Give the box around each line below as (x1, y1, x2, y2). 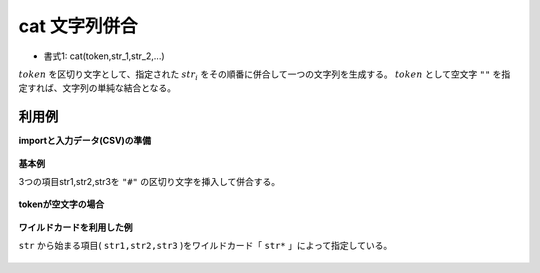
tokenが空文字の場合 (18, 198, 105, 210)
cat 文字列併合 (18, 15, 138, 37)
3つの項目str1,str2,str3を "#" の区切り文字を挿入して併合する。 (18, 176, 281, 188)
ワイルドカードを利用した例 (18, 221, 133, 233)
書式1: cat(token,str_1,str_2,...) (43, 50, 165, 62)
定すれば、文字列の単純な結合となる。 (18, 82, 177, 94)
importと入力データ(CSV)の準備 (18, 135, 152, 147)
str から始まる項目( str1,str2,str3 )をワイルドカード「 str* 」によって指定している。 (18, 240, 393, 252)
